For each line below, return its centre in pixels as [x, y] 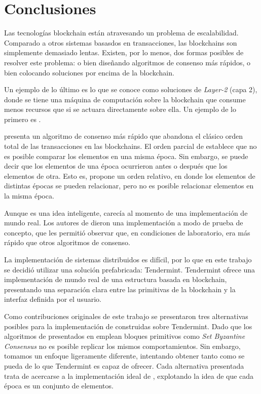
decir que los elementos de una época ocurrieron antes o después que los [116, 166]
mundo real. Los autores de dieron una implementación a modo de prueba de [124, 223]
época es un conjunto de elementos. [59, 386]
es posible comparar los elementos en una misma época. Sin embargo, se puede [126, 156]
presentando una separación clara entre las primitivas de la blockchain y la [120, 289]
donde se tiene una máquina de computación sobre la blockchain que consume [125, 99]
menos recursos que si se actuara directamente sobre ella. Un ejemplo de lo [120, 109]
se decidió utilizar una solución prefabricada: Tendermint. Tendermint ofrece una [130, 269]
